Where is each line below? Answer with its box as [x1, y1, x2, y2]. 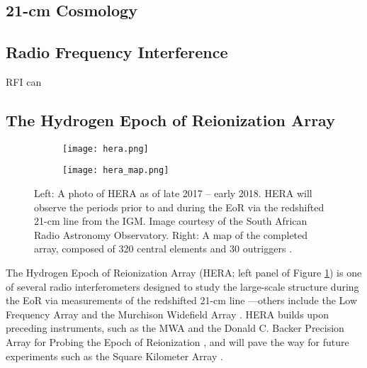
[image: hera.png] [62, 143, 149, 154]
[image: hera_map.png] [62, 165, 169, 176]
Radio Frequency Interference [6, 41, 228, 63]
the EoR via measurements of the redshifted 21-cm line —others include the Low [6, 293, 358, 308]
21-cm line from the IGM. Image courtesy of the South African [34, 213, 307, 228]
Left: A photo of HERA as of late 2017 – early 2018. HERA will [34, 186, 312, 201]
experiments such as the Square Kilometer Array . [6, 348, 223, 363]
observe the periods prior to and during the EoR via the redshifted [34, 199, 324, 214]
